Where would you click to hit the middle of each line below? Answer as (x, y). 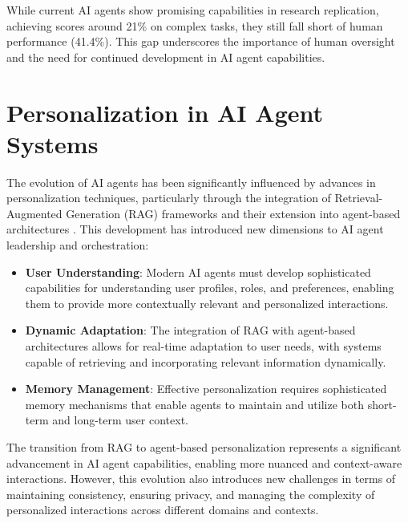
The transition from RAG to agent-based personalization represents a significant (204, 447)
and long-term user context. (120, 420)
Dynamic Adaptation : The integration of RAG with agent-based (190, 330)
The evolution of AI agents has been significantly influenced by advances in (191, 182)
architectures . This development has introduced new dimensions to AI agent (195, 229)
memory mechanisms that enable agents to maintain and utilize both (194, 404)
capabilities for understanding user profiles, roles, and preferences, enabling (210, 288)
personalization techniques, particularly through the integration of (169, 198)
